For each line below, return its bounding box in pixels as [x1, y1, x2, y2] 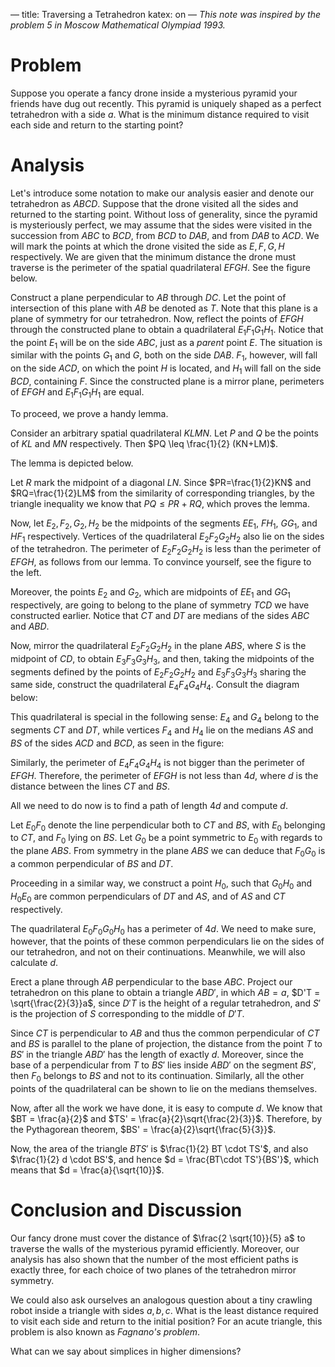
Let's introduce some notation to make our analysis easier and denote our [10, 187, 315, 199]
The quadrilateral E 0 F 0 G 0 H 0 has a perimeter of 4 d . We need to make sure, [10, 922, 317, 937]
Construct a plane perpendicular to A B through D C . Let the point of [10, 291, 287, 303]
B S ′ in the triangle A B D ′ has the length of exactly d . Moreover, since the [10, 1049, 304, 1061]
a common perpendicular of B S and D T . [10, 858, 174, 870]
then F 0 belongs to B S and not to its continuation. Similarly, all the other [10, 1070, 305, 1084]
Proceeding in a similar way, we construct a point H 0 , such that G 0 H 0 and [10, 877, 313, 891]
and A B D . [10, 620, 50, 633]
